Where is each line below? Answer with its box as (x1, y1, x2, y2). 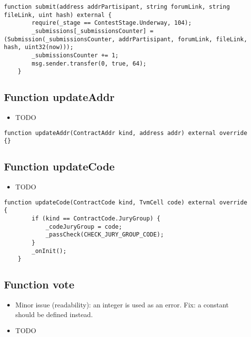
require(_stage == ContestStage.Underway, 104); (32, 19, 192, 27)
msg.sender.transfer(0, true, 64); (32, 60, 147, 67)
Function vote (4, 277, 74, 292)
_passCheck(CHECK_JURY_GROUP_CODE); (45, 231, 164, 238)
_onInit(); (32, 247, 67, 254)
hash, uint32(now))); (4, 44, 74, 51)
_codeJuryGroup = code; (45, 223, 122, 230)
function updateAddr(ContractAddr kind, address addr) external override (4, 129, 248, 136)
